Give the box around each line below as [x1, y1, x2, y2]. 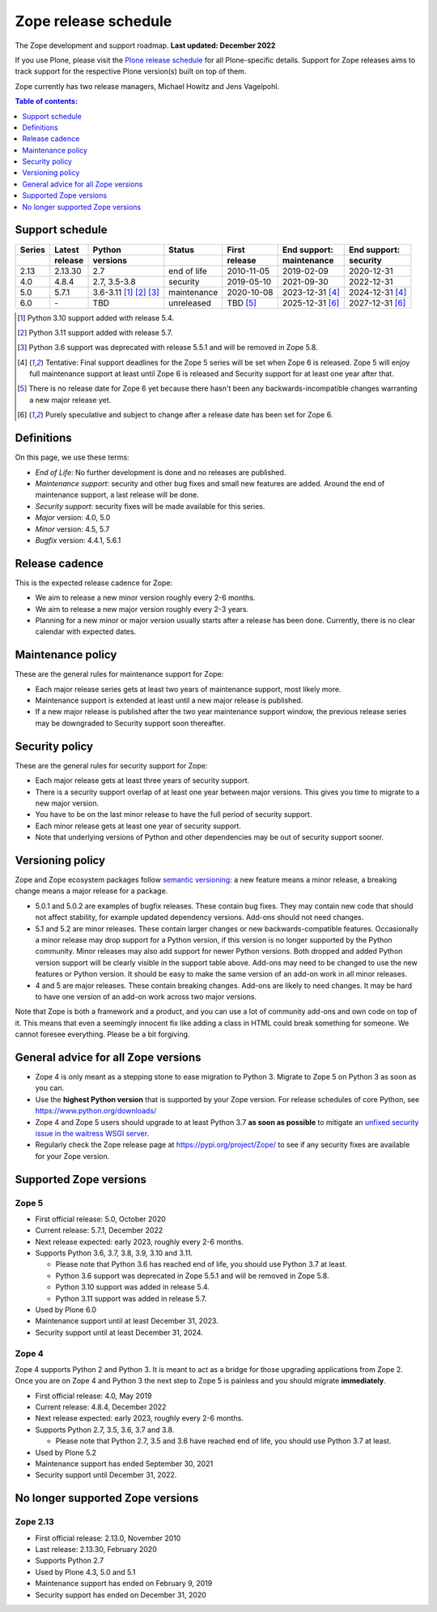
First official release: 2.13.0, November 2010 [35, 1533, 181, 1543]
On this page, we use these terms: [15, 452, 129, 462]
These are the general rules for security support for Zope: [15, 760, 208, 770]
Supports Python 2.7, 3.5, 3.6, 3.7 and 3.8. [35, 1425, 175, 1435]
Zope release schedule [15, 12, 172, 30]
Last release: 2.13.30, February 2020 [35, 1544, 157, 1554]
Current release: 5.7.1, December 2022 [35, 1225, 163, 1235]
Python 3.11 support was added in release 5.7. [55, 1293, 207, 1303]
